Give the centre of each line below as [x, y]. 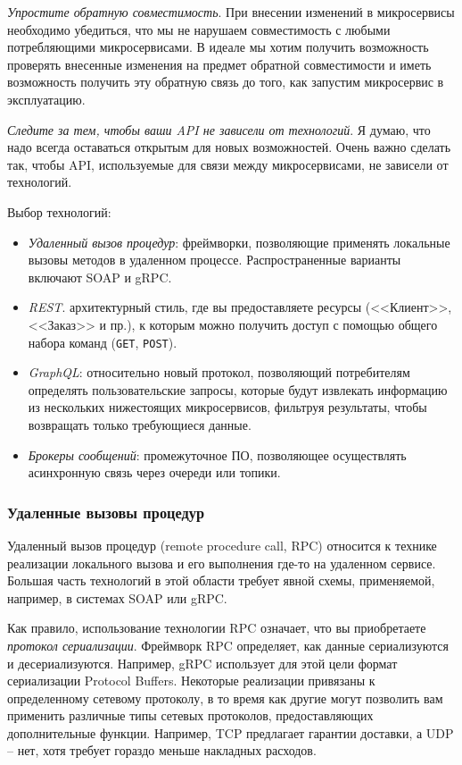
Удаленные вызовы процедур [106, 512]
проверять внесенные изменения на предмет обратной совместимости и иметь [219, 64]
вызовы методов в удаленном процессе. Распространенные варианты [214, 260]
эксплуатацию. [46, 99]
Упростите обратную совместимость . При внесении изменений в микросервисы [231, 12]
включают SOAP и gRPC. [100, 277]
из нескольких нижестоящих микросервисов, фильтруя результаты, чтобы [227, 407]
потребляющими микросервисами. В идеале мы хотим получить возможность [218, 47]
